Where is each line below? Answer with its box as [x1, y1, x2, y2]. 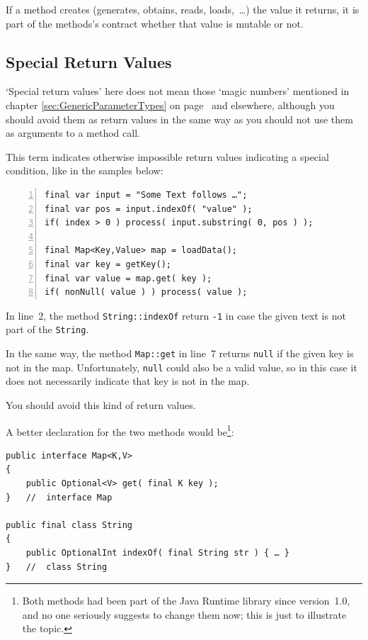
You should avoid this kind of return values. [6, 397, 196, 412]
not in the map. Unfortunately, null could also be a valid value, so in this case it [6, 359, 357, 374]
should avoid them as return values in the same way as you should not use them [6, 111, 353, 126]
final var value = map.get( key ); [45, 273, 212, 283]
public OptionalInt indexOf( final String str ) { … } [25, 547, 289, 558]
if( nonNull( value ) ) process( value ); [45, 287, 248, 298]
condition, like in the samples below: [6, 163, 163, 178]
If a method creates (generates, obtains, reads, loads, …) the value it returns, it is [6, 2, 360, 16]
